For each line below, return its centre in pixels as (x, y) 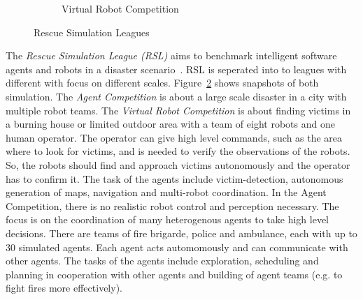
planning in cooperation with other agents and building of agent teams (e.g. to (174, 274)
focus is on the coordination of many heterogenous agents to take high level (167, 219)
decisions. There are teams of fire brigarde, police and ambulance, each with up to (181, 233)
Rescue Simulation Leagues (92, 32)
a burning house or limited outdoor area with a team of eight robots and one (170, 124)
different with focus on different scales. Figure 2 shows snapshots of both (162, 83)
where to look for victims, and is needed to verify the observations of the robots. (178, 151)
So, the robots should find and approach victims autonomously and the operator (178, 164)
